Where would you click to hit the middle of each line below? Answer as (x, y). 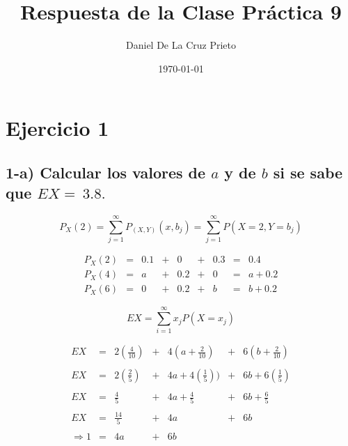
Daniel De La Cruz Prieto (181, 45)
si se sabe (308, 172)
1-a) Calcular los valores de (106, 172)
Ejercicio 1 (57, 128)
